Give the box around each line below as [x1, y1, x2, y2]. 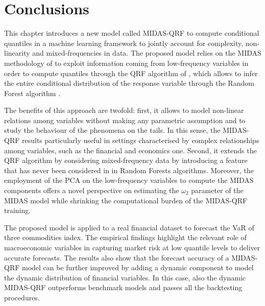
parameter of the [191, 185, 244, 196]
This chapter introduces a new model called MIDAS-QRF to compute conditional [4, 28, 259, 38]
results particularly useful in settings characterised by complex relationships [21, 135, 259, 146]
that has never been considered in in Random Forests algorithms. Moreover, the [4, 164, 254, 175]
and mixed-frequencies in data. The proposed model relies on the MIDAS [32, 48, 261, 58]
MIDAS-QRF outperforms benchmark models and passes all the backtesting [4, 282, 243, 293]
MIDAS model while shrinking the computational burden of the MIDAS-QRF [4, 195, 248, 205]
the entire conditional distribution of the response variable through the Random [4, 78, 254, 88]
